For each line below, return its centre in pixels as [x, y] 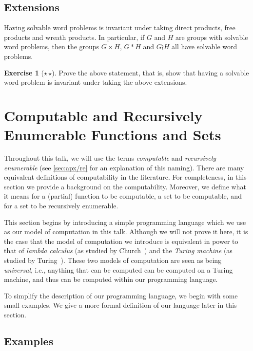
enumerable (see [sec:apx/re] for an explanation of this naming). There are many [124, 167]
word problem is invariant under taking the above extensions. [96, 82]
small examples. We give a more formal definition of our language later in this [120, 305]
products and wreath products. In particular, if [74, 37]
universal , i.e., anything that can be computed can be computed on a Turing [118, 269]
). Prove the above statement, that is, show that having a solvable [150, 72]
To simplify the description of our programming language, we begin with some [121, 295]
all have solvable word [204, 46]
